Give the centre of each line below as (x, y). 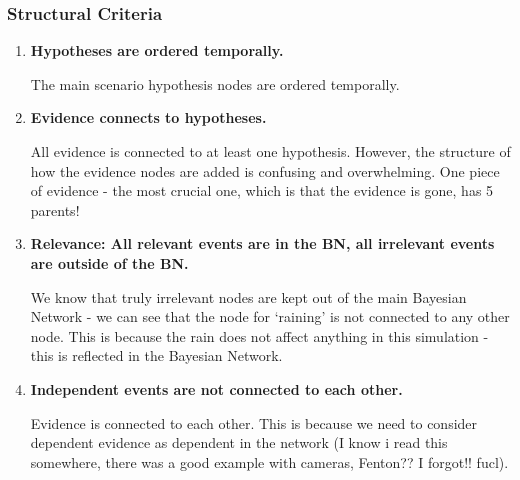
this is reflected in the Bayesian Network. (156, 355)
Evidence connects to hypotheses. (148, 117)
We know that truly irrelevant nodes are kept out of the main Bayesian (248, 296)
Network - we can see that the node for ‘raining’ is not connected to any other (270, 316)
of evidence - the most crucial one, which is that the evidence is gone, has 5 (262, 190)
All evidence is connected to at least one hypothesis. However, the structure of (270, 151)
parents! (55, 209)
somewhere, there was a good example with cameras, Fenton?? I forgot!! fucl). (269, 461)
